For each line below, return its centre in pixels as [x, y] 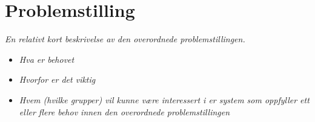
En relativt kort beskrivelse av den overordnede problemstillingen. [125, 39]
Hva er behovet [47, 59]
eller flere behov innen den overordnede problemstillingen [124, 111]
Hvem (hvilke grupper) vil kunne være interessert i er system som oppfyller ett [164, 99]
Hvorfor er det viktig [57, 79]
